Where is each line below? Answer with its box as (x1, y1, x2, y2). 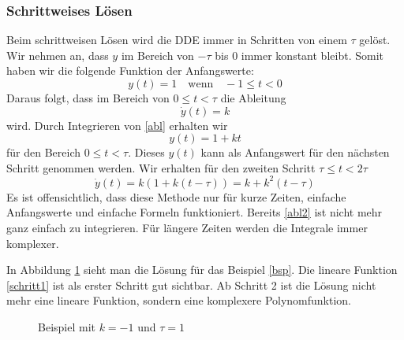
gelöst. (359, 31, 391, 48)
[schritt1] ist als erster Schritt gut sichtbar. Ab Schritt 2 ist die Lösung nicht (6, 276, 376, 293)
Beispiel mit (38, 319, 95, 335)
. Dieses (128, 144, 165, 161)
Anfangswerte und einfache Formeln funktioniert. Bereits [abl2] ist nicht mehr (6, 204, 383, 220)
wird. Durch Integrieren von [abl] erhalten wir (6, 116, 228, 133)
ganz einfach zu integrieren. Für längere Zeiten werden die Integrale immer (6, 220, 368, 236)
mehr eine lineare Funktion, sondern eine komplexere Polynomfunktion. (6, 292, 352, 309)
